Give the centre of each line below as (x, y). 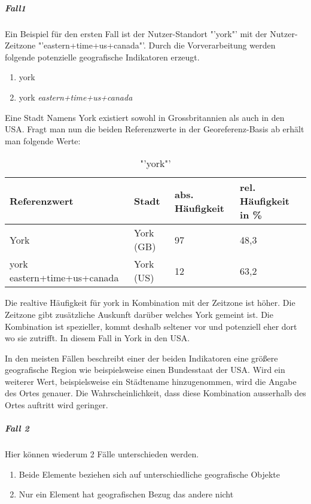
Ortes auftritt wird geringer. (57, 405)
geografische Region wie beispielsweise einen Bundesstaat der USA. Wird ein (145, 370)
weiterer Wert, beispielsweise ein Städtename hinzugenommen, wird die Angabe (151, 381)
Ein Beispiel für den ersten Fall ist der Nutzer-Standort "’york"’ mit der (136, 33)
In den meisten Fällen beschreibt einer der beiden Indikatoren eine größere (141, 358)
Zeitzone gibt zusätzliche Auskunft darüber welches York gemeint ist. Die (139, 314)
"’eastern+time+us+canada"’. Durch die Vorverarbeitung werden (157, 45)
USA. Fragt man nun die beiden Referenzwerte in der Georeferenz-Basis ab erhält (155, 129)
